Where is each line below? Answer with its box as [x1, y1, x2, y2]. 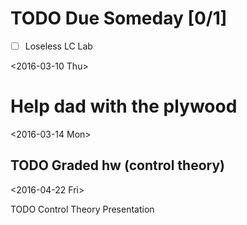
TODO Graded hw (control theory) [10, 157, 225, 174]
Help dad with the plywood [10, 95, 238, 118]
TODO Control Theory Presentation [10, 203, 155, 215]
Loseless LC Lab [24, 40, 93, 52]
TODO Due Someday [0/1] [10, 7, 228, 30]
